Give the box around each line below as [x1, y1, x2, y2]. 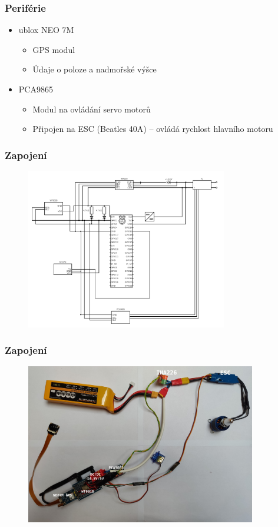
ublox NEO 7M [18, 24, 74, 36]
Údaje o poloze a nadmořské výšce [32, 63, 157, 75]
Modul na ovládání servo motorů [32, 102, 151, 115]
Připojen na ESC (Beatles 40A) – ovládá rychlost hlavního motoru [32, 122, 273, 135]
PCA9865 [18, 83, 53, 95]
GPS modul [32, 43, 75, 55]
